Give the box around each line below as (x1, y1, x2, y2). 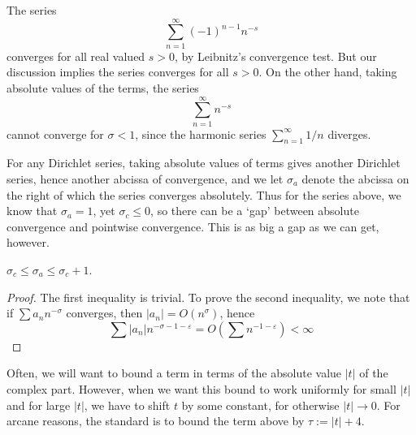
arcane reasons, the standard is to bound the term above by (6, 412, 305, 429)
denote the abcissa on (301, 170, 409, 187)
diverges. (327, 125, 371, 142)
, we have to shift (84, 396, 171, 413)
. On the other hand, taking (258, 63, 397, 80)
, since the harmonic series (135, 125, 266, 142)
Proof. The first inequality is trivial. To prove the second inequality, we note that (6, 288, 410, 305)
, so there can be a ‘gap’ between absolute (150, 202, 359, 219)
